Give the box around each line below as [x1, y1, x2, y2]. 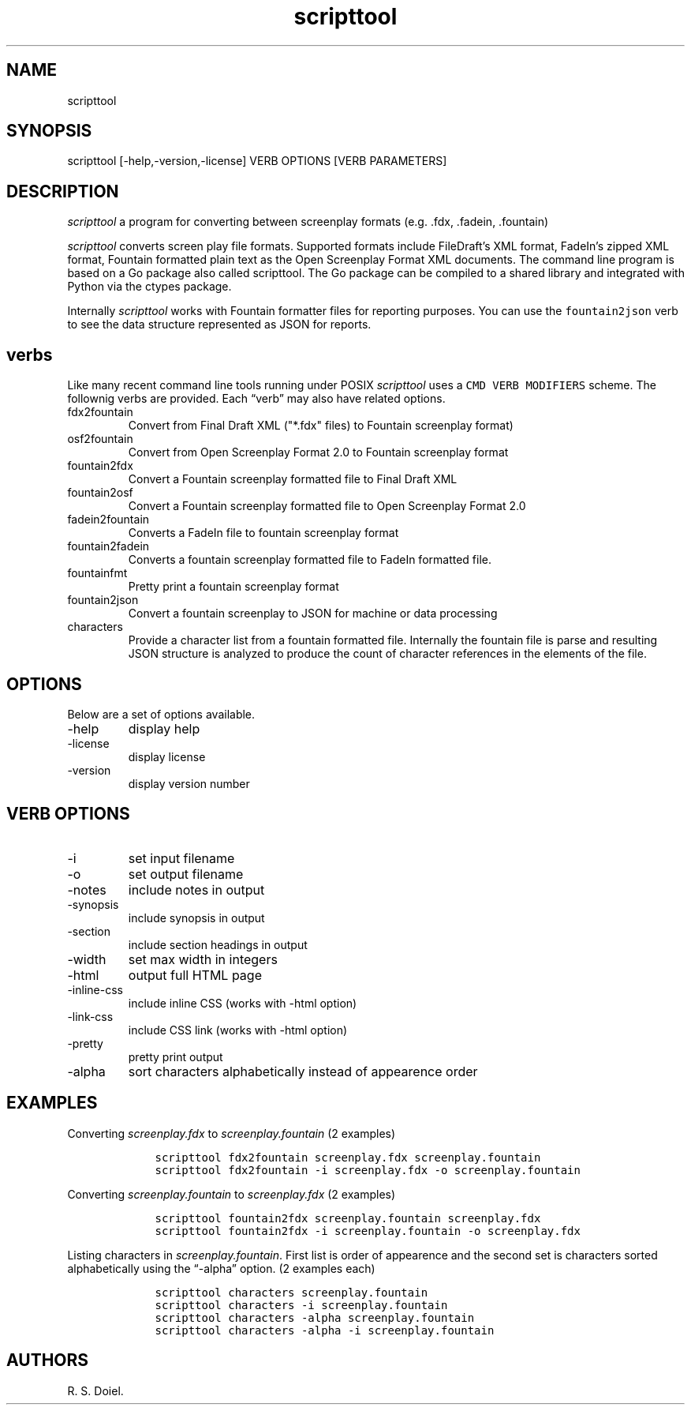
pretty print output [128, 1049, 223, 1064]
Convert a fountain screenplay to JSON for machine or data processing [128, 606, 498, 621]
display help [128, 720, 200, 737]
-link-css [67, 1009, 114, 1023]
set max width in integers [128, 951, 278, 967]
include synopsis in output [128, 910, 265, 925]
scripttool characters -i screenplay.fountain [155, 1298, 448, 1312]
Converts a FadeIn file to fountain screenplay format [128, 526, 399, 540]
